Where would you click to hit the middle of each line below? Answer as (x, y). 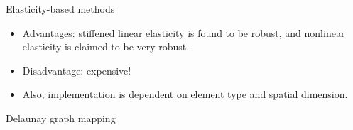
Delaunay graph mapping (61, 118)
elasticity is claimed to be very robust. (106, 47)
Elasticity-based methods (60, 9)
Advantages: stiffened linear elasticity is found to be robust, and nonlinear (184, 32)
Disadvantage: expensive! (77, 70)
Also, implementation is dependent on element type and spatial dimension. (185, 94)
